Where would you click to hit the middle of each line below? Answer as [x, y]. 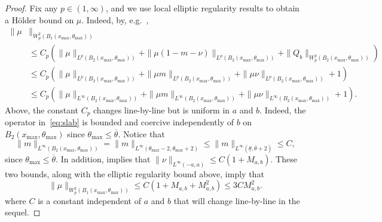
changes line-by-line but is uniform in [162, 110]
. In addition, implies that [103, 159]
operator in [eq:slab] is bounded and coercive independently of [120, 121]
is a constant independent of [89, 200]
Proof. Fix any [31, 8]
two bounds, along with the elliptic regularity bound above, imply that [135, 173]
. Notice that [141, 133]
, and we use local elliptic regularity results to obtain [202, 8]
